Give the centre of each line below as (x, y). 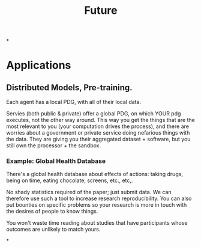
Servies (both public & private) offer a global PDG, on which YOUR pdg (94, 114)
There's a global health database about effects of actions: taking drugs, (94, 174)
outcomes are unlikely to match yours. (53, 230)
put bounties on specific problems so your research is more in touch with (97, 205)
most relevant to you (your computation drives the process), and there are (97, 126)
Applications (39, 65)
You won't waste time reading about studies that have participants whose (97, 223)
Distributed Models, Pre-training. (70, 87)
